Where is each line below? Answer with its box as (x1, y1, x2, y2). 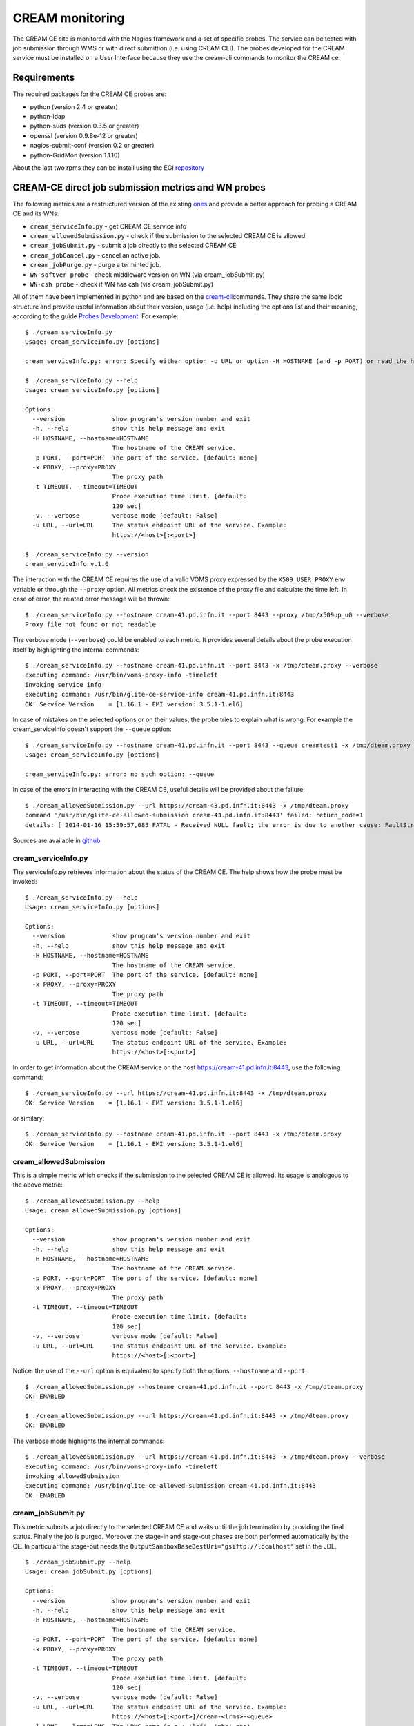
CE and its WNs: (12, 209, 59, 217)
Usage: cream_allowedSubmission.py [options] (25, 1207, 182, 1214)
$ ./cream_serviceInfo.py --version (25, 550, 149, 559)
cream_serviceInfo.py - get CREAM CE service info (30, 222, 186, 231)
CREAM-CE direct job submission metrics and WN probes (12, 182, 266, 193)
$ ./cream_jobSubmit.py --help (25, 1558, 131, 1566)
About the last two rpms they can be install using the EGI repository (12, 163, 205, 172)
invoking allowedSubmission (25, 1472, 120, 1480)
